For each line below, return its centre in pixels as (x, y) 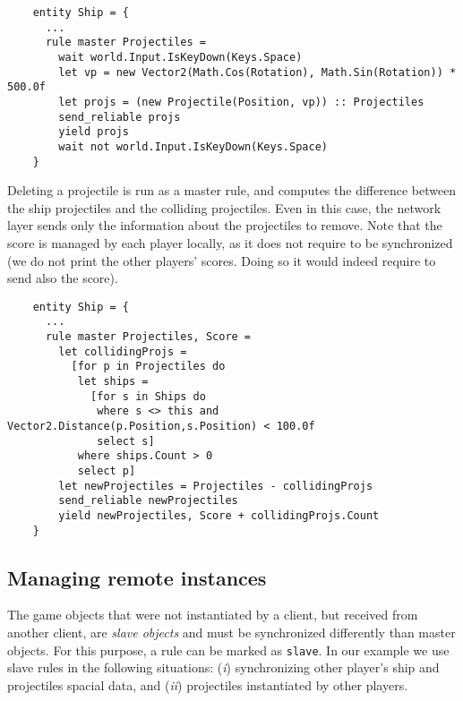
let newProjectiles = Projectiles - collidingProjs (216, 486)
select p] (107, 471)
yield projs (94, 132)
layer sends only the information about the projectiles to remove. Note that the (225, 225)
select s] (126, 441)
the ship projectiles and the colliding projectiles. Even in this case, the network (224, 207)
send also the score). (63, 278)
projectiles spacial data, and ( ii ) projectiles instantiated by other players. (208, 684)
